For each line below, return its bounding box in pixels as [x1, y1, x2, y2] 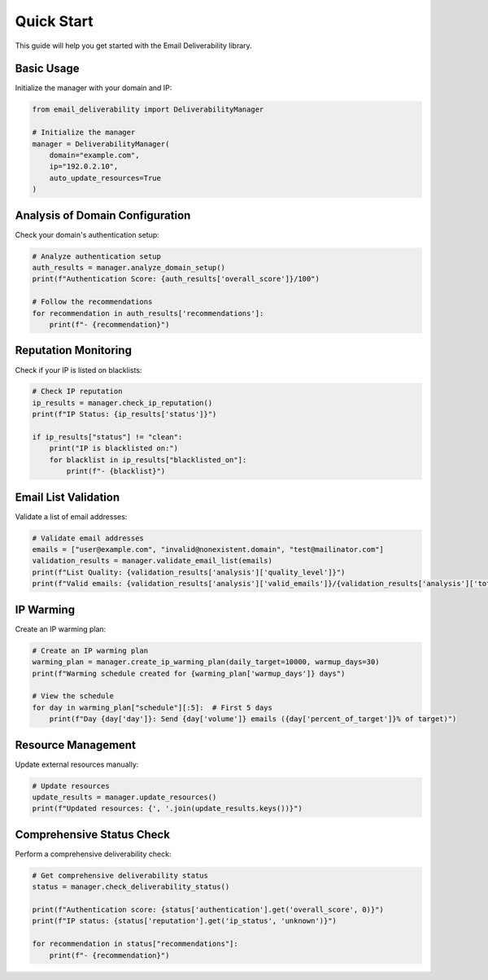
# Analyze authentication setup [32, 252, 162, 260]
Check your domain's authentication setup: [15, 230, 160, 239]
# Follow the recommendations [32, 297, 153, 307]
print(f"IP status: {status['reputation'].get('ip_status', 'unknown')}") [32, 917, 338, 925]
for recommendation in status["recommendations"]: [32, 939, 239, 948]
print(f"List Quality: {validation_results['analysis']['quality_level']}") [32, 567, 346, 577]
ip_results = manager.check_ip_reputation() [32, 398, 213, 407]
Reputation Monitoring [15, 343, 132, 357]
